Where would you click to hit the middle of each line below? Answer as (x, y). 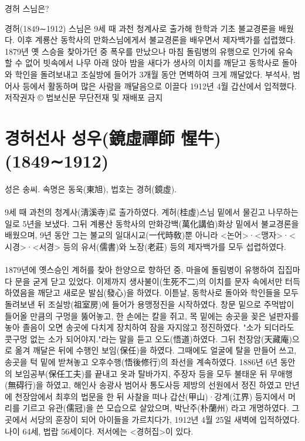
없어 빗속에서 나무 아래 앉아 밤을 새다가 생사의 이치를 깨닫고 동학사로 (152, 63)
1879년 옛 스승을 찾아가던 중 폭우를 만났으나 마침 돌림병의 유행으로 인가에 (140, 51)
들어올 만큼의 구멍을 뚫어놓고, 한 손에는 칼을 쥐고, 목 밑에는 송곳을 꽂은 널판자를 (152, 315)
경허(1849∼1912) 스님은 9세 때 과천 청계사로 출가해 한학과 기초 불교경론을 (140, 28)
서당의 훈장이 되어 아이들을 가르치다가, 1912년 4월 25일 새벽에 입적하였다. (165, 419)
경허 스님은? (27, 8)
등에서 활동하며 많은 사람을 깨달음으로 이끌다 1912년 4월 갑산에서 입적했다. (160, 86)
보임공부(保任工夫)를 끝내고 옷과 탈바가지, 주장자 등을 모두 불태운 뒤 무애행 (154, 373)
